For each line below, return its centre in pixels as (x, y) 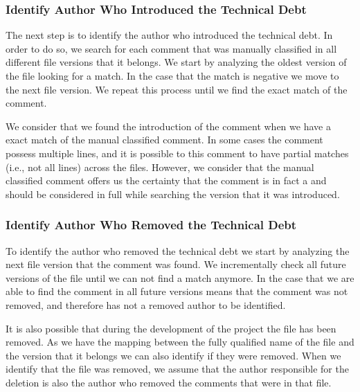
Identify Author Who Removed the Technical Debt (151, 225)
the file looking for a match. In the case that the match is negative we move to (172, 75)
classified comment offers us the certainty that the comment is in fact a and (166, 180)
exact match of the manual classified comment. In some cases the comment (164, 140)
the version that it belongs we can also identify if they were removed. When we (173, 355)
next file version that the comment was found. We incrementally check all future (176, 264)
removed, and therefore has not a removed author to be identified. (146, 304)
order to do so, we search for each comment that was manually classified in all (171, 48)
